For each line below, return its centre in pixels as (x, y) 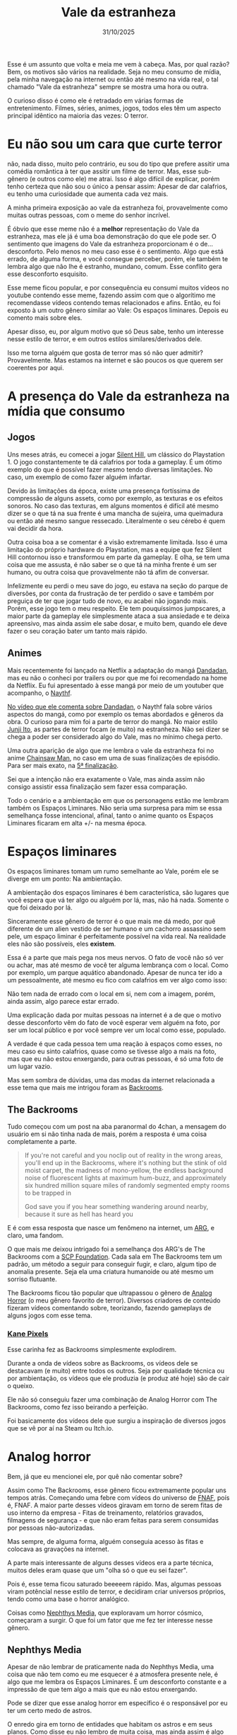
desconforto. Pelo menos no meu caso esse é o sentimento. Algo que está (116, 251)
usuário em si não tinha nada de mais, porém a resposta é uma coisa (107, 1134)
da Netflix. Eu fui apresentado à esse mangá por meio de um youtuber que (116, 685)
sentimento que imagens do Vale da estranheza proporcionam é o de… (110, 244)
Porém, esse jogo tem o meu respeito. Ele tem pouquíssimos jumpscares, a (116, 608)
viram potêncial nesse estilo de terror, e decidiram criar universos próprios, (116, 1591)
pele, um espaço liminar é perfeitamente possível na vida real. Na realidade (117, 936)
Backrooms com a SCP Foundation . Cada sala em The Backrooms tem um (115, 1256)
